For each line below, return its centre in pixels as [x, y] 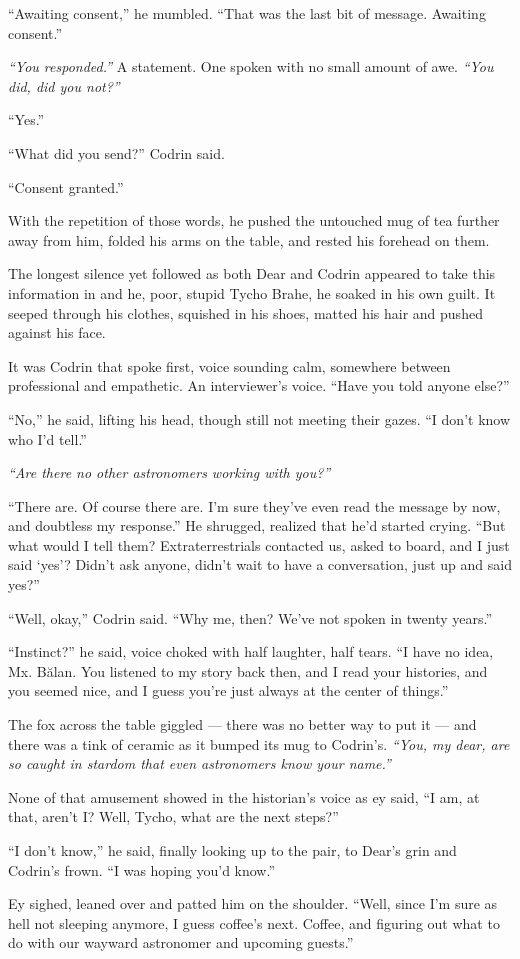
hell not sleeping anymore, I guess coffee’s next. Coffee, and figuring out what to [254, 922]
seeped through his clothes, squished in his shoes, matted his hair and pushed [245, 312]
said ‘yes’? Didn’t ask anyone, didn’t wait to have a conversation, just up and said [260, 564]
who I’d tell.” [47, 438]
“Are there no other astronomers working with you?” [169, 472]
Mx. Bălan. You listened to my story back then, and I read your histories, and [248, 670]
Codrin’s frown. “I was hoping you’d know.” [142, 869]
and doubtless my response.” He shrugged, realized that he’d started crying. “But [257, 525]
